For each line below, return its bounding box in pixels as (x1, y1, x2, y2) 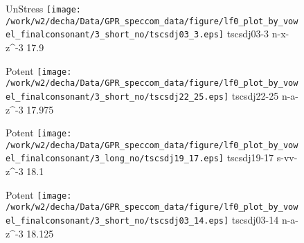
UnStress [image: (6, 1, 82, 15)
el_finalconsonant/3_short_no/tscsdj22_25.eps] (6, 91, 229, 102)
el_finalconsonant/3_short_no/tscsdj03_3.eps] (6, 30, 224, 40)
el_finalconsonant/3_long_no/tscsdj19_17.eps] (6, 154, 224, 164)
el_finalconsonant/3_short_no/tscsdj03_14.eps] (6, 216, 229, 226)
